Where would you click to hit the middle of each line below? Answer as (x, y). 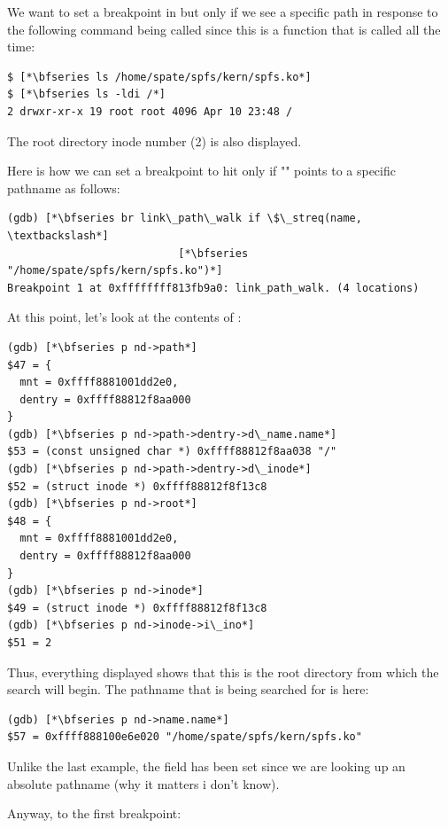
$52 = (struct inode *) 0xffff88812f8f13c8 (137, 486)
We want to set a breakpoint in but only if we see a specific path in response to (223, 12)
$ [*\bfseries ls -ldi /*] (86, 94)
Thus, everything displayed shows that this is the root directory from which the (223, 672)
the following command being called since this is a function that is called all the (224, 29)
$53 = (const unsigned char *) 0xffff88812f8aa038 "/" (172, 452)
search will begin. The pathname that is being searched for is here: (188, 689)
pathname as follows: (64, 187)
